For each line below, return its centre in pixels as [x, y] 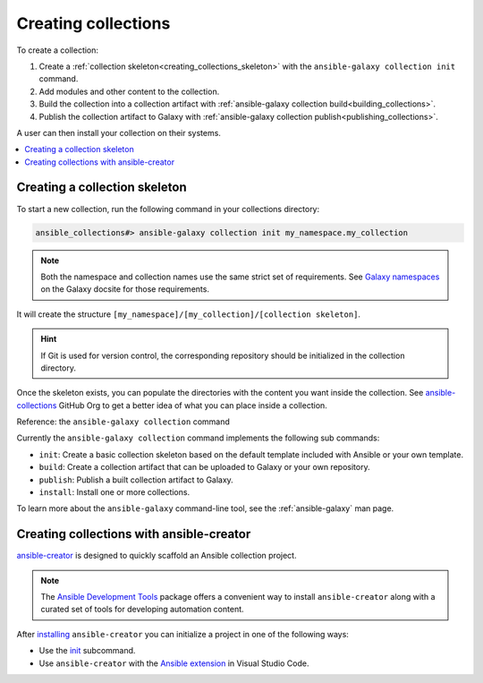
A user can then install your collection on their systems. [119, 132]
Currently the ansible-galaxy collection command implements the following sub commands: [198, 438]
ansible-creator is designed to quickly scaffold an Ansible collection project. [157, 556]
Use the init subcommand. [87, 651]
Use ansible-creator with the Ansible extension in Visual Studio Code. [174, 663]
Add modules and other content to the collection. [129, 91]
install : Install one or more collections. [114, 492]
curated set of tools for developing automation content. [143, 610]
